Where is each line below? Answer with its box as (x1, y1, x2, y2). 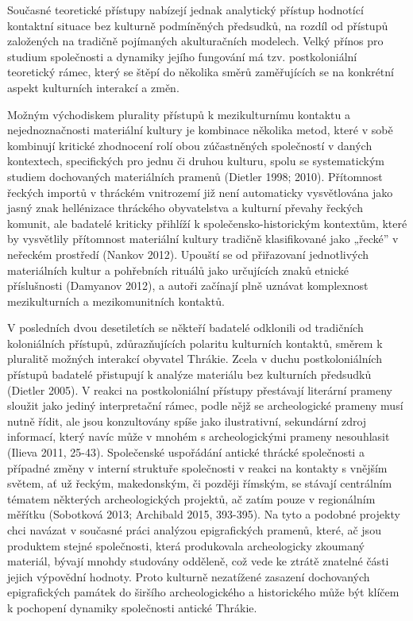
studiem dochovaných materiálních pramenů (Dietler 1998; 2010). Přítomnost (7, 168, 383, 184)
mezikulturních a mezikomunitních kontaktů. (7, 292, 225, 309)
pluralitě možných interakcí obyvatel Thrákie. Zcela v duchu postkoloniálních (7, 350, 382, 367)
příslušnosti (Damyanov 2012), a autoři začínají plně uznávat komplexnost (7, 277, 369, 294)
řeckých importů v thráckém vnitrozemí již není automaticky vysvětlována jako (7, 183, 393, 200)
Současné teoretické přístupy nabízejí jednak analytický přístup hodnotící (7, 2, 364, 17)
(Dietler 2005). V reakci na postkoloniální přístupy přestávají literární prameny (7, 381, 392, 398)
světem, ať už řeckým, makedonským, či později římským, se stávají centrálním (7, 475, 392, 492)
